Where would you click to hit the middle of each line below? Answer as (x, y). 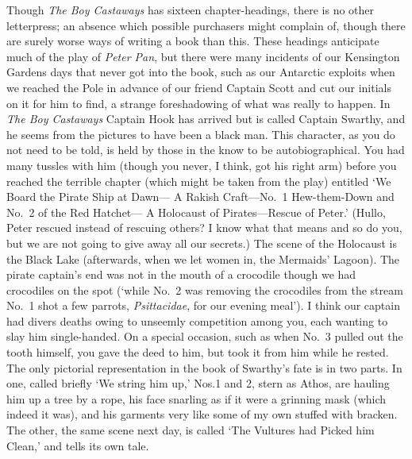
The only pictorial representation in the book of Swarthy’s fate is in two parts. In (204, 367)
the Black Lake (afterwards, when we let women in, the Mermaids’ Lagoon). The (203, 258)
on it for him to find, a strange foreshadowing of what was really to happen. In (198, 103)
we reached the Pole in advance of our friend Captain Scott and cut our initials (199, 87)
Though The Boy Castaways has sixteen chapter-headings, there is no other (191, 10)
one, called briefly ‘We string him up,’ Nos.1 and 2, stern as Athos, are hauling (198, 383)
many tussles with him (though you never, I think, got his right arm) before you (202, 165)
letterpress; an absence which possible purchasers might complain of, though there (206, 25)
